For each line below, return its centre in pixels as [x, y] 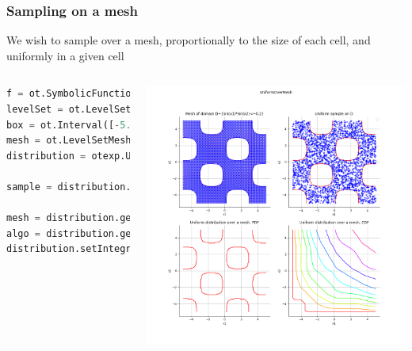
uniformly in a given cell [65, 55]
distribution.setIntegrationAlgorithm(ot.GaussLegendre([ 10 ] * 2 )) [188, 249]
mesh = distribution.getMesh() [89, 218]
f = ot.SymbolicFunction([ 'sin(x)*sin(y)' [154, 94]
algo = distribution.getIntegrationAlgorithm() [134, 233]
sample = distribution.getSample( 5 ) [103, 187]
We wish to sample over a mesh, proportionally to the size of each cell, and [189, 40]
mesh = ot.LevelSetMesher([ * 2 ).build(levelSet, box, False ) [177, 141]
